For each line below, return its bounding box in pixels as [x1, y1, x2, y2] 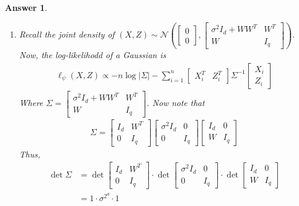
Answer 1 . [5, 1, 47, 13]
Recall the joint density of [19, 28, 115, 41]
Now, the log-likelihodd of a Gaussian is [19, 48, 166, 61]
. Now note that [146, 96, 205, 109]
